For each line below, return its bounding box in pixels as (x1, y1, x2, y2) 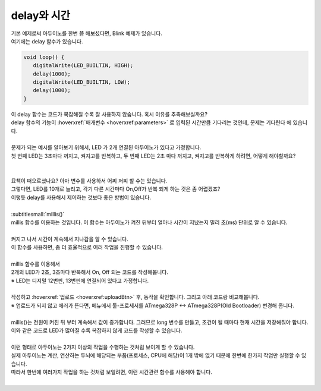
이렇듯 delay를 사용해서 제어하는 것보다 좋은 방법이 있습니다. (11, 194, 152, 201)
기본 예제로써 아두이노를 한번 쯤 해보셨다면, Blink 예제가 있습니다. (11, 30, 163, 37)
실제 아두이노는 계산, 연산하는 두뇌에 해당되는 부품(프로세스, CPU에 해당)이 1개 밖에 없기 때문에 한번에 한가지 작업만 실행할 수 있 (11, 352, 307, 359)
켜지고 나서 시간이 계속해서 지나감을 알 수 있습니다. (11, 235, 128, 242)
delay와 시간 (11, 9, 71, 22)
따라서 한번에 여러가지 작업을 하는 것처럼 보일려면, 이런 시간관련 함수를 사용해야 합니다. (11, 368, 212, 376)
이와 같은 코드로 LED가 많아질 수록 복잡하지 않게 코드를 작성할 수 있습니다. (11, 327, 182, 334)
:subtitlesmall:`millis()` (11, 210, 65, 217)
